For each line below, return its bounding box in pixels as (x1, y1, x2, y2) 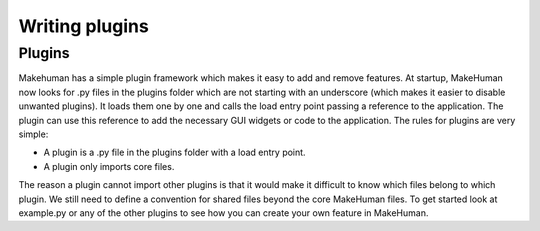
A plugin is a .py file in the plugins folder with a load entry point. (43, 146, 306, 159)
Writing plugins (18, 15, 149, 37)
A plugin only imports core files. (43, 160, 175, 172)
